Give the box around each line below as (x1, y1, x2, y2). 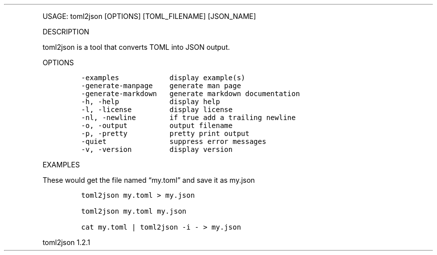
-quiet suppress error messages (81, 137, 266, 145)
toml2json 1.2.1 (42, 238, 90, 247)
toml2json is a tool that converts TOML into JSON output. (42, 43, 230, 51)
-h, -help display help (81, 98, 220, 106)
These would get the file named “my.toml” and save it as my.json (42, 176, 255, 184)
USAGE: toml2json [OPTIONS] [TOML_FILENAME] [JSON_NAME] (42, 12, 256, 20)
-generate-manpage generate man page (81, 82, 241, 90)
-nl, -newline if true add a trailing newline (81, 114, 296, 122)
